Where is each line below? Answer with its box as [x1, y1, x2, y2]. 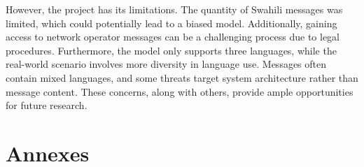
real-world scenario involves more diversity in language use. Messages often [6, 57, 327, 71]
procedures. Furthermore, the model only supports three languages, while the [6, 43, 337, 57]
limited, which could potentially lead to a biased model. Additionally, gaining [6, 15, 337, 30]
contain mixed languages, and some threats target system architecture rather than [6, 70, 358, 85]
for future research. [6, 98, 87, 112]
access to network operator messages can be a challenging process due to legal [6, 29, 339, 44]
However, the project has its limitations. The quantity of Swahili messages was [6, 2, 343, 16]
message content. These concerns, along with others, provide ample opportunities [6, 84, 353, 99]
